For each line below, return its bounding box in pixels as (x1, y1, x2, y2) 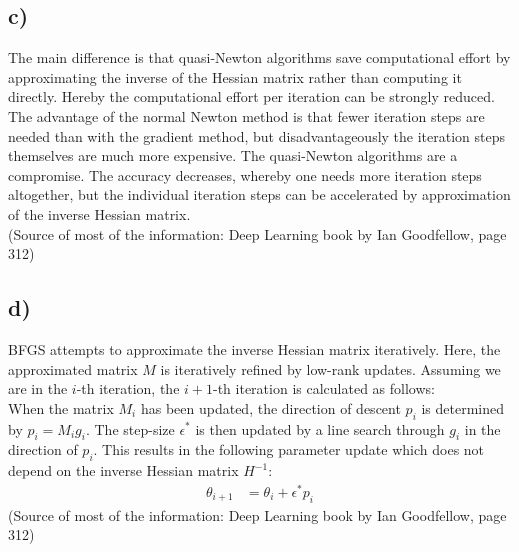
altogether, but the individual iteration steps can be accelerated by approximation (8, 184, 511, 205)
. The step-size (85, 418, 175, 439)
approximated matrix (8, 358, 138, 379)
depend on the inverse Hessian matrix (8, 460, 239, 481)
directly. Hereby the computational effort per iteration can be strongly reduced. (8, 86, 495, 107)
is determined (421, 397, 505, 418)
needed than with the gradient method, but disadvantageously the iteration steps (8, 125, 506, 146)
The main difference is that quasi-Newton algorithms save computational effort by (8, 47, 511, 68)
